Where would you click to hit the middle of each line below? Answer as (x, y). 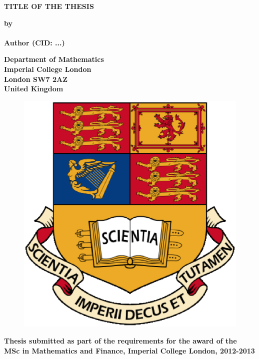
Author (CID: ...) (34, 42)
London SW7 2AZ (36, 79)
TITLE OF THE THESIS (49, 6)
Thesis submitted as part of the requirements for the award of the (120, 341)
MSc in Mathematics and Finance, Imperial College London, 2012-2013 (129, 350)
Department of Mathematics (54, 59)
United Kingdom (34, 89)
